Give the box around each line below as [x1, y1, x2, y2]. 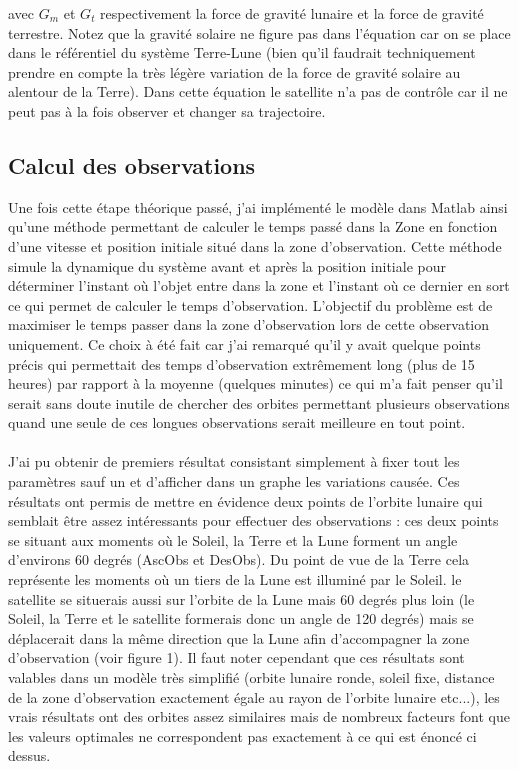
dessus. [8, 745, 51, 766]
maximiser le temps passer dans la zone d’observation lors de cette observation [8, 314, 490, 335]
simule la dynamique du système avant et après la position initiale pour [8, 255, 446, 276]
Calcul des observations [8, 149, 256, 180]
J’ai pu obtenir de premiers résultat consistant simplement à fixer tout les [8, 451, 460, 472]
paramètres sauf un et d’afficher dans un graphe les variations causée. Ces [8, 471, 460, 492]
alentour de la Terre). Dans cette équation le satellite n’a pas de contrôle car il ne [8, 81, 508, 102]
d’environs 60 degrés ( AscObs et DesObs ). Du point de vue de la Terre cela [8, 549, 470, 570]
